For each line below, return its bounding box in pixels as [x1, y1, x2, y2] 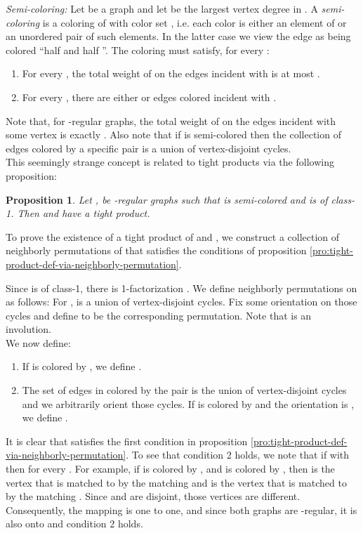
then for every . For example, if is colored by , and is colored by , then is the [6, 461, 335, 476]
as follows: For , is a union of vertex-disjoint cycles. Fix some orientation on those [6, 294, 357, 309]
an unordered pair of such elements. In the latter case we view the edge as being [6, 29, 351, 44]
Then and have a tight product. [17, 206, 150, 221]
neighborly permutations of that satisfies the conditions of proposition [6, 243, 307, 258]
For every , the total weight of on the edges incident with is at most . [22, 66, 320, 81]
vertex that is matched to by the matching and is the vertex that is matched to [6, 475, 347, 489]
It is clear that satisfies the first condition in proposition [6, 433, 248, 448]
